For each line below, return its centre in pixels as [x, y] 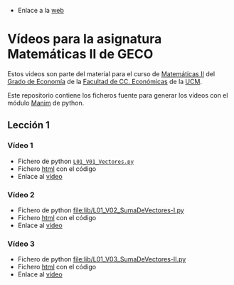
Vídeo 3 [21, 244]
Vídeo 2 [21, 195]
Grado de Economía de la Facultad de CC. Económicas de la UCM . [105, 81]
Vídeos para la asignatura [85, 39]
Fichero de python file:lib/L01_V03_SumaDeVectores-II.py [102, 259]
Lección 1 [28, 125]
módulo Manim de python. [46, 103]
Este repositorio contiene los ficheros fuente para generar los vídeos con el [118, 95]
